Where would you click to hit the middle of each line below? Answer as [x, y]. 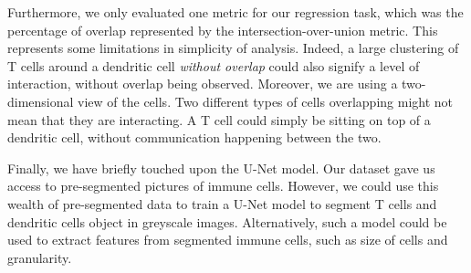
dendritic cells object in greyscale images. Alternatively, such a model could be [227, 221]
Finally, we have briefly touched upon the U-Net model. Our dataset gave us [221, 168]
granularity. [40, 257]
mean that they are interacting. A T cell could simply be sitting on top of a [219, 119]
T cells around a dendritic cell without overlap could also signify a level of [214, 65]
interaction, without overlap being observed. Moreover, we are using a [203, 84]
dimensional [41, 101]
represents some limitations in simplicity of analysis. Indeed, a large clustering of [233, 48]
